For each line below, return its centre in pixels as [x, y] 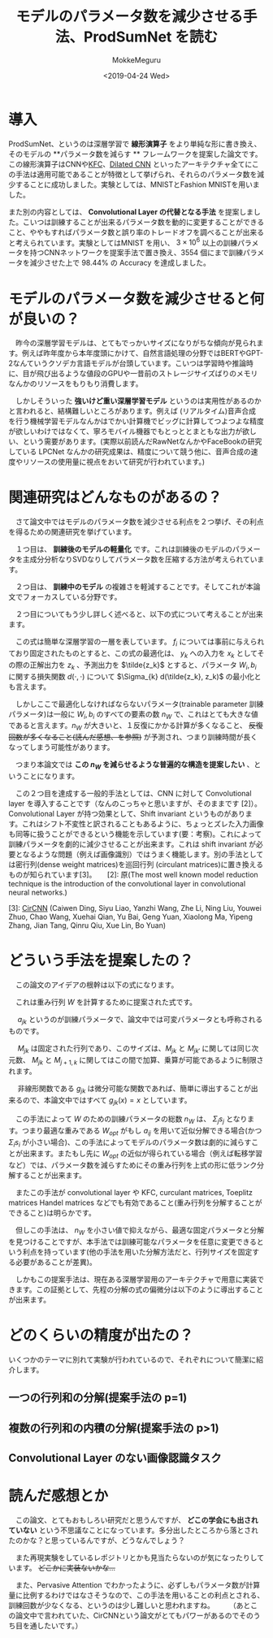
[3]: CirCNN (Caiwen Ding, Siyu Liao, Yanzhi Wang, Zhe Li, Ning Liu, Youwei [135, 908]
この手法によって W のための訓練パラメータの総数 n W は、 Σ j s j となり [131, 1120]
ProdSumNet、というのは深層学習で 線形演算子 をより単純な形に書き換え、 [135, 144]
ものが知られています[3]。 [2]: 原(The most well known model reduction [133, 875]
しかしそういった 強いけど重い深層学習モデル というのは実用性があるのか [138, 401]
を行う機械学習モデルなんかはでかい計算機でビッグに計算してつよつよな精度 [136, 421]
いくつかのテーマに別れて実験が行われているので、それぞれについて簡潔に [132, 1359]
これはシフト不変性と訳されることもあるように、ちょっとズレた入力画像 [143, 824]
